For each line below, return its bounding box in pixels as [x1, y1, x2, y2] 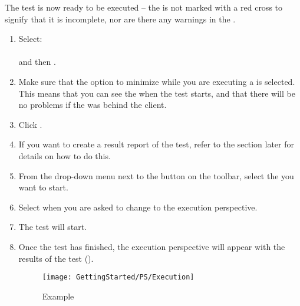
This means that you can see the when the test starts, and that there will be [18, 87, 295, 99]
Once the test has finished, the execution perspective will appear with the [18, 240, 285, 252]
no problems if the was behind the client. [18, 98, 167, 111]
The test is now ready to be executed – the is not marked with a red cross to [5, 1, 283, 13]
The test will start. [18, 221, 87, 233]
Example [42, 289, 74, 302]
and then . [18, 55, 56, 68]
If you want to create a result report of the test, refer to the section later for [18, 138, 294, 150]
